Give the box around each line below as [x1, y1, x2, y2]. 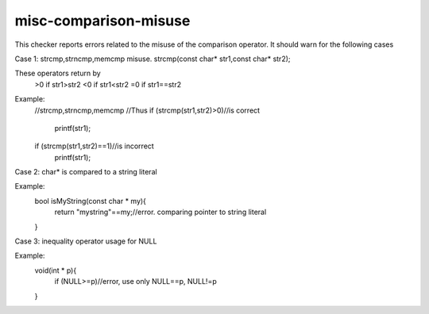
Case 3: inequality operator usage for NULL [14, 236, 157, 246]
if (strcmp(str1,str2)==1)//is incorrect [34, 141, 154, 151]
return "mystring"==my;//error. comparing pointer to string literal [54, 207, 267, 217]
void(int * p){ [34, 266, 77, 275]
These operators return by [14, 68, 101, 78]
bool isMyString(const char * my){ [34, 196, 147, 205]
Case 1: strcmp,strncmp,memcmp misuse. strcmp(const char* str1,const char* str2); [14, 54, 291, 63]
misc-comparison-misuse [14, 12, 191, 29]
